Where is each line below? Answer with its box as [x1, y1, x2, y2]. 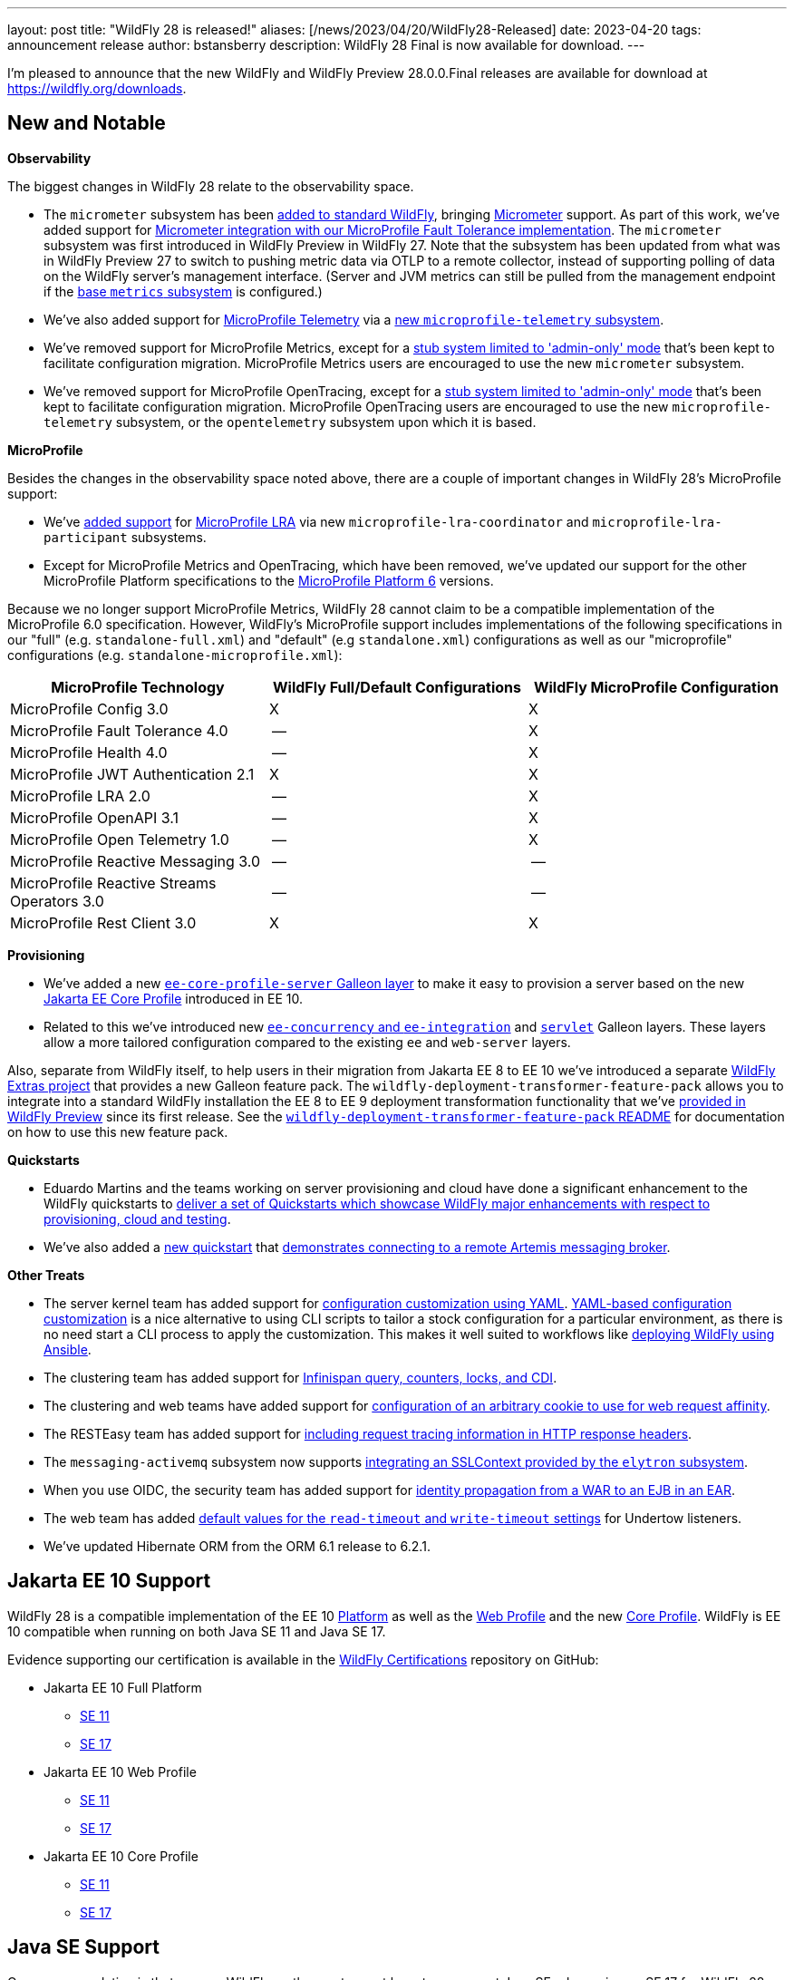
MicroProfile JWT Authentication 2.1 [10, 764, 255, 783]
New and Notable [7, 112, 166, 135]
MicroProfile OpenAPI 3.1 [10, 808, 179, 827]
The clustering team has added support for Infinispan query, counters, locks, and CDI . [44, 1369, 557, 1385]
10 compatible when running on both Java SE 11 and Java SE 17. [7, 1623, 386, 1639]
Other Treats [7, 1267, 85, 1283]
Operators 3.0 [10, 891, 104, 910]
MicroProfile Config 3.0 [10, 699, 169, 718]
